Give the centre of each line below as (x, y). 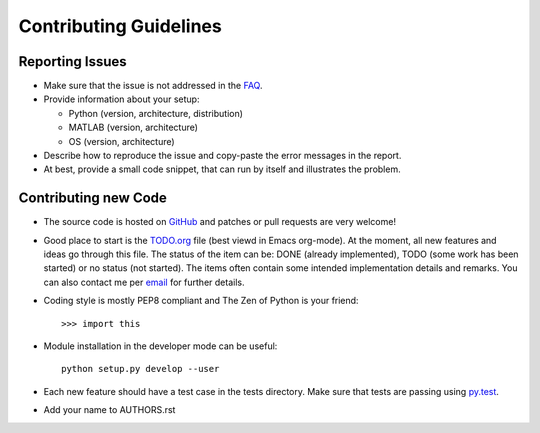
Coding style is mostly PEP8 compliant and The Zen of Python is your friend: (201, 301)
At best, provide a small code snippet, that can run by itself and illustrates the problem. (222, 169)
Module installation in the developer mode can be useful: (160, 346)
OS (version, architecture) (121, 141)
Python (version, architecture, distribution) (156, 113)
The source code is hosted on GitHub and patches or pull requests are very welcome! (220, 222)
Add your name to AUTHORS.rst (109, 410)
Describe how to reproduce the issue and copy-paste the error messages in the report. (222, 156)
